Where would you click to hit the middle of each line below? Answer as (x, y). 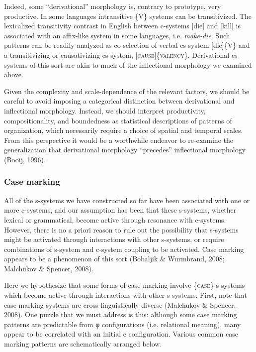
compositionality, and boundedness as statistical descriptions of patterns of (118, 120)
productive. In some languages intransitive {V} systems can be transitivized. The (128, 16)
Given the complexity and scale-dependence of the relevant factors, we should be (127, 91)
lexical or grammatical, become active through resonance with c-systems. (115, 219)
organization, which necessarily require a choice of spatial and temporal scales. (124, 130)
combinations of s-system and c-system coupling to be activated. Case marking (124, 249)
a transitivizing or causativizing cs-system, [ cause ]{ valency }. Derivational (117, 55)
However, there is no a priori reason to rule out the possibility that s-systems (121, 229)
